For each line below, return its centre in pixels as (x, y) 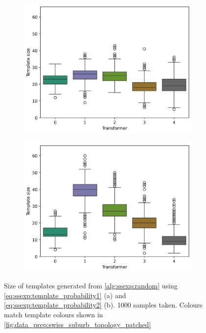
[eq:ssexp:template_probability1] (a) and (65, 295)
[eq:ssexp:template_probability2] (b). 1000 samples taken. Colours (103, 305)
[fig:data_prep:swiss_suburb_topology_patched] (78, 324)
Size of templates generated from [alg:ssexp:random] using (91, 286)
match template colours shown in (54, 315)
